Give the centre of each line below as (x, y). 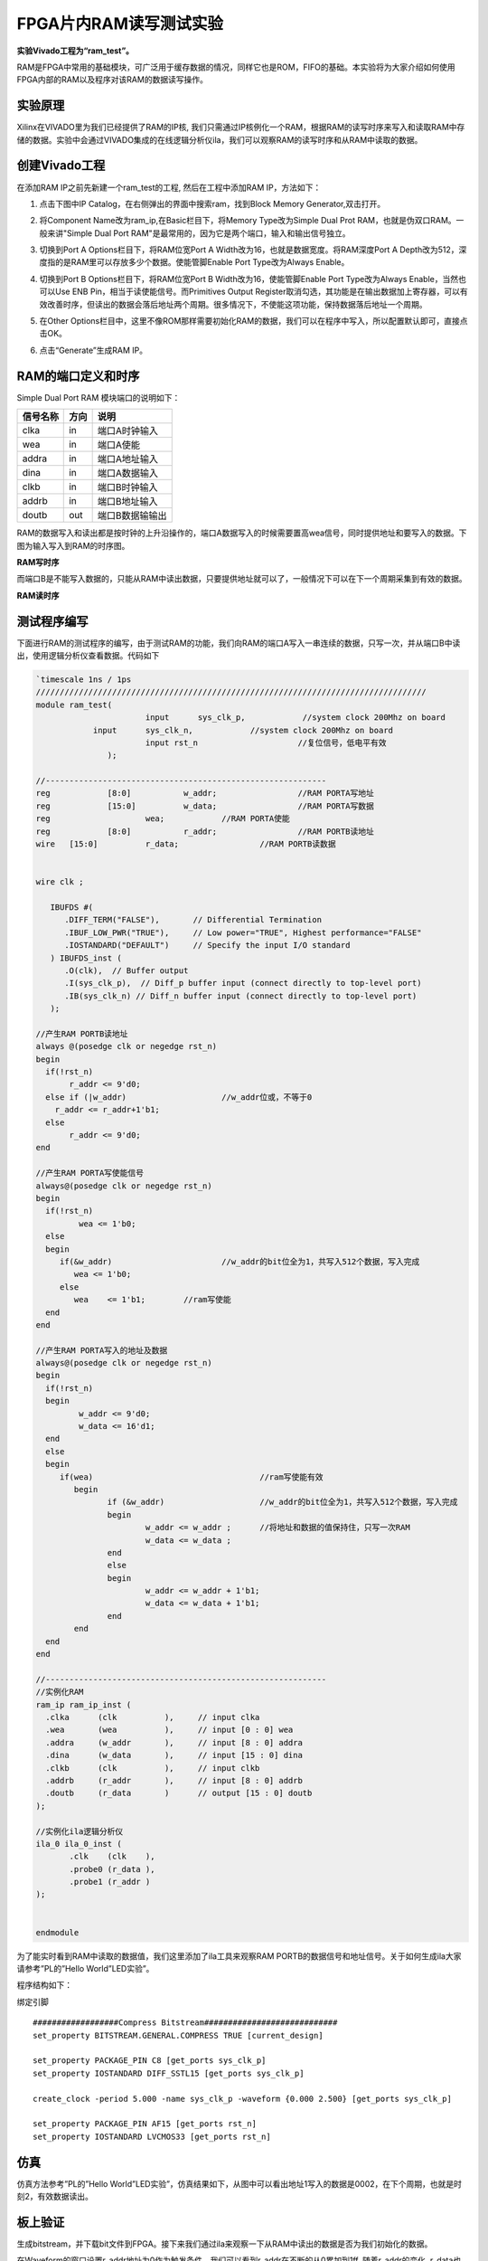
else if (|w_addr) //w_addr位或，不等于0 (179, 1097)
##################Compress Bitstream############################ (185, 2023)
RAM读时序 (38, 595)
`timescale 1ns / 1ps (84, 679)
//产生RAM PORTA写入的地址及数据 (102, 1350)
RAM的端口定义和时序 (78, 376)
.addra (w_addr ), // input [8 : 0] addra (174, 1742)
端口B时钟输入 (127, 487)
